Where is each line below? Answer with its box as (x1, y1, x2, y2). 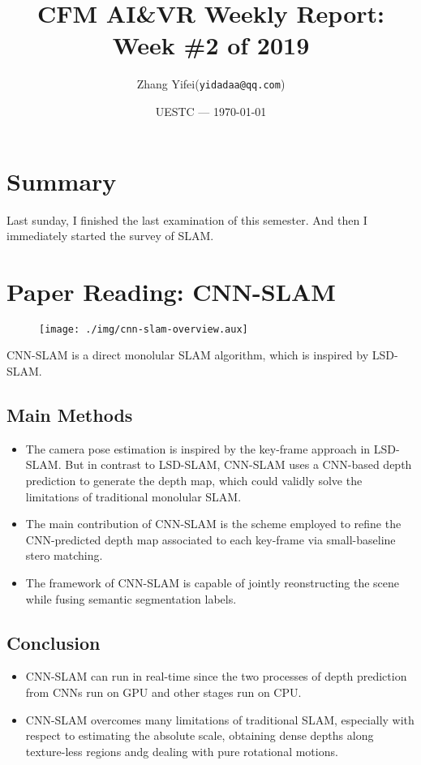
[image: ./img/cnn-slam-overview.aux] (39, 323, 248, 335)
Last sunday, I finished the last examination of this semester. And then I (6, 211, 367, 228)
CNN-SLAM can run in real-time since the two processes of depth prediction (25, 668, 407, 685)
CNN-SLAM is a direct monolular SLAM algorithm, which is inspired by (6, 346, 369, 363)
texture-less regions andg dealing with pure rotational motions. (25, 742, 338, 759)
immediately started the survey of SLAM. (6, 227, 214, 244)
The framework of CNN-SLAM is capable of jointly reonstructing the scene (25, 574, 400, 591)
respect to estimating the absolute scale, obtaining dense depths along (25, 727, 374, 744)
